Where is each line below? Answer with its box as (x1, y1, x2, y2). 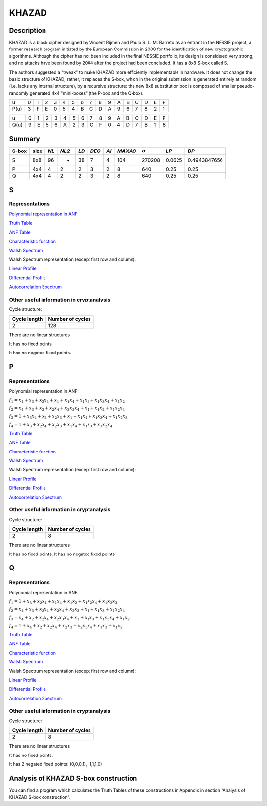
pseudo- (237, 83, 255, 89)
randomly (9, 90, 29, 96)
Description (9, 26, 46, 35)
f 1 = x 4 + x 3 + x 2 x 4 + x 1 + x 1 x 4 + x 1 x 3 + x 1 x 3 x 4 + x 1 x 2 (9, 397, 125, 403)
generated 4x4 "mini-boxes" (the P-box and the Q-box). (29, 90, 144, 96)
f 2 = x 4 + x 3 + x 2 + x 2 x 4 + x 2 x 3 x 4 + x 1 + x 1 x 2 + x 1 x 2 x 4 (9, 405, 125, 412)
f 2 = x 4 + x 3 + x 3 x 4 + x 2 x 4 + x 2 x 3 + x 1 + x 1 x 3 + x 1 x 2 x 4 (9, 606, 125, 613)
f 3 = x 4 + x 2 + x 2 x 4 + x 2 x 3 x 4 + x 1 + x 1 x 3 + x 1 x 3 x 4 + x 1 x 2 (9, 614, 130, 621)
